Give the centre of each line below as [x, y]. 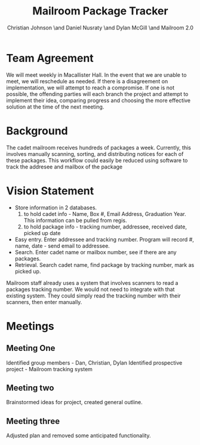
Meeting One [31, 348]
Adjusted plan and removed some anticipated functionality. [79, 435]
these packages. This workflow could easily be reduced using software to [97, 160]
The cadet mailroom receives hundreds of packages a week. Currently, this [99, 148]
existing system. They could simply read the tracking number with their [93, 296]
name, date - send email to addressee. [62, 246]
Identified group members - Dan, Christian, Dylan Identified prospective [94, 363]
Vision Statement [50, 191]
